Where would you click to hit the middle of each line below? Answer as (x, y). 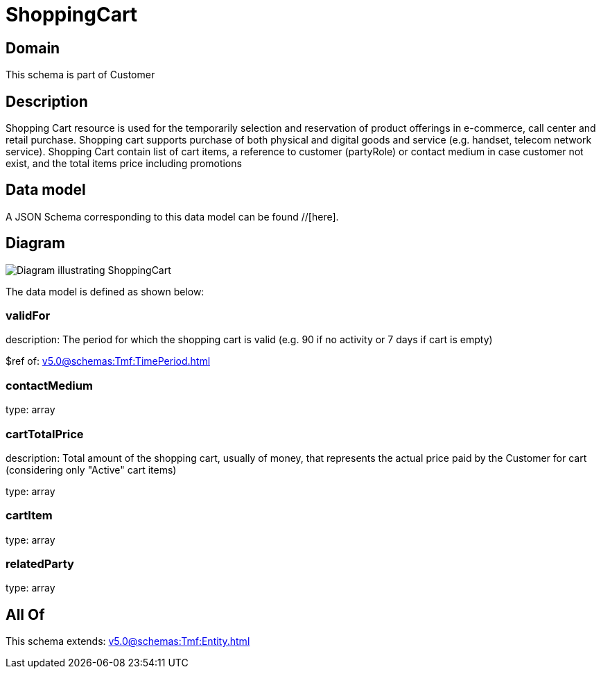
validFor (28, 316)
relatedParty (40, 564)
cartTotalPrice (45, 434)
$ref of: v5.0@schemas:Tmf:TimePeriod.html (108, 361)
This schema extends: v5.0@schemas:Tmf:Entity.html (128, 641)
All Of (25, 614)
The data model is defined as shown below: (105, 291)
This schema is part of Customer (80, 75)
